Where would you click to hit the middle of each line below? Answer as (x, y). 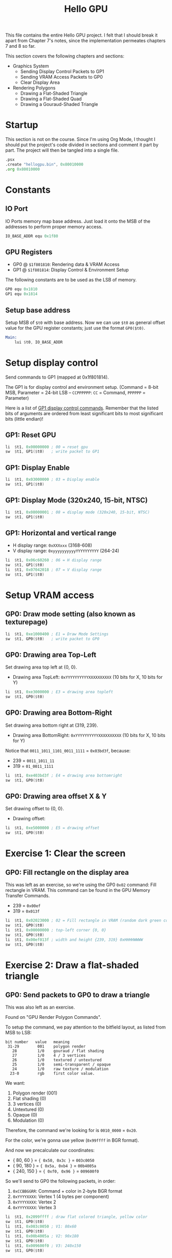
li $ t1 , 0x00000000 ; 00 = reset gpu (47, 447)
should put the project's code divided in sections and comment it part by (82, 145)
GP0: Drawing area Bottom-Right (59, 713)
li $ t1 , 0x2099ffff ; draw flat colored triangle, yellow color (76, 1217)
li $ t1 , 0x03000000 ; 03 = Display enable (52, 480)
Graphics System (31, 66)
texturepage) (27, 622)
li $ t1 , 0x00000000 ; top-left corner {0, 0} (56, 930)
